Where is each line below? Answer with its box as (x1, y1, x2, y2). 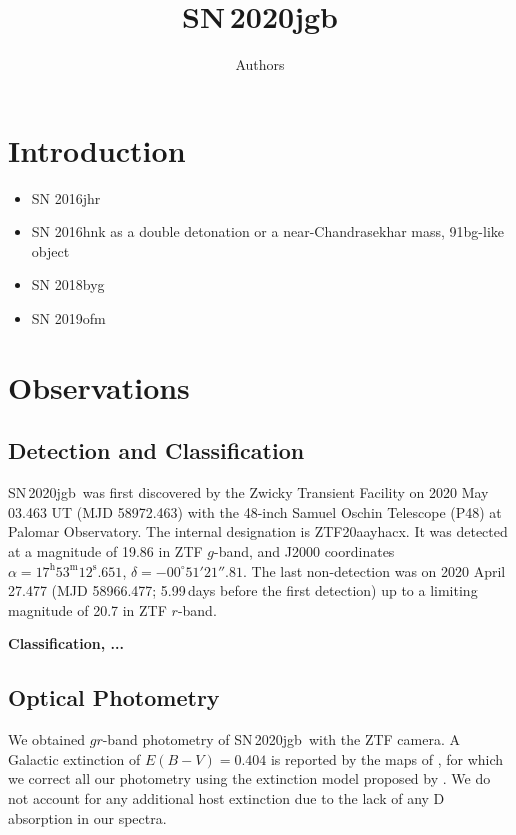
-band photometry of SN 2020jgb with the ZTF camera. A (102, 729, 460, 750)
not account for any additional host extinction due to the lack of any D (8, 787, 445, 808)
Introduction (8, 129, 186, 170)
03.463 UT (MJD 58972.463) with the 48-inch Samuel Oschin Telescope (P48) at (8, 501, 502, 522)
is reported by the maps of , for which (270, 748, 504, 769)
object (31, 240, 70, 261)
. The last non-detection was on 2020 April (242, 560, 506, 581)
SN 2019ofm (31, 308, 106, 329)
